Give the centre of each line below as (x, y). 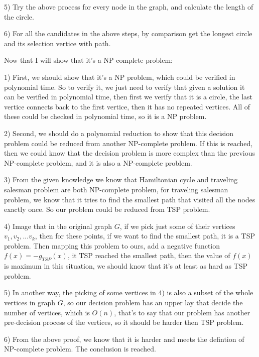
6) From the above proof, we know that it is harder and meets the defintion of (124, 339)
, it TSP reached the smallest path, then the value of (149, 255)
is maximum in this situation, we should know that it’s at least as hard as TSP (126, 266)
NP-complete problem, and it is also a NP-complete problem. (98, 162)
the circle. (19, 16)
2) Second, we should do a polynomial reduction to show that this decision (119, 133)
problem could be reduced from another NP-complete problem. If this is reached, (128, 143)
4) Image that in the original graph (58, 226)
